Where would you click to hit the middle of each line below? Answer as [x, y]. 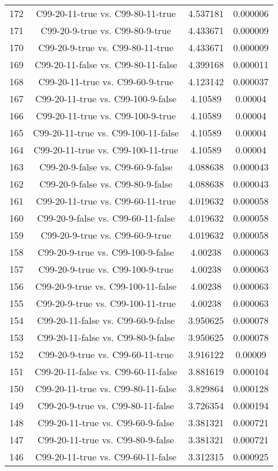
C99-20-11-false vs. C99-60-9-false [106, 320]
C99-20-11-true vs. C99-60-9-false [106, 422]
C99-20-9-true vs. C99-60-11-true [106, 354]
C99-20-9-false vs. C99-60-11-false [106, 218]
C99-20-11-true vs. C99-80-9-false [106, 440]
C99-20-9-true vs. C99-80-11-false [106, 405]
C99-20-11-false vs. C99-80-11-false [106, 64]
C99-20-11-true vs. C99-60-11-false [106, 457]
